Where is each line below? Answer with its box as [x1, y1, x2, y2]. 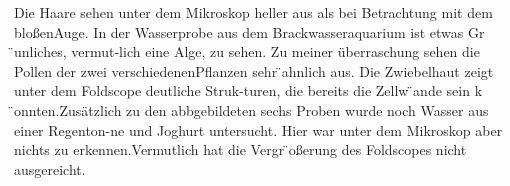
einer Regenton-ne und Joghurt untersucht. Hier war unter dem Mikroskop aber [14, 119, 503, 140]
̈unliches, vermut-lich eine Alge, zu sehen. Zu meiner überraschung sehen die [14, 41, 480, 62]
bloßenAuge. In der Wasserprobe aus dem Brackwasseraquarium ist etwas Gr [14, 21, 485, 42]
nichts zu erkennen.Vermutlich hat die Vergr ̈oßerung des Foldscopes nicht [14, 139, 467, 160]
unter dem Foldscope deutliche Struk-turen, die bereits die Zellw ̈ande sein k [14, 80, 483, 101]
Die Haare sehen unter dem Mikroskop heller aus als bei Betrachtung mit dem [14, 2, 493, 22]
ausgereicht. [14, 158, 86, 179]
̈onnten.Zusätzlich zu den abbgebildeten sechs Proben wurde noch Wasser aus [14, 99, 489, 120]
